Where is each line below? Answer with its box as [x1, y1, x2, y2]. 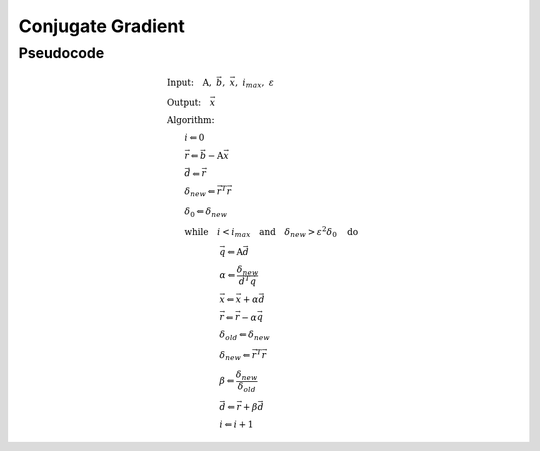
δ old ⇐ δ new [219, 329, 270, 343]
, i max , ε [235, 76, 275, 90]
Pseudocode [18, 44, 105, 62]
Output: [166, 97, 202, 109]
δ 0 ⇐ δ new [184, 205, 228, 219]
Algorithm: [166, 115, 215, 126]
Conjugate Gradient [18, 15, 185, 37]
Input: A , [166, 76, 212, 88]
